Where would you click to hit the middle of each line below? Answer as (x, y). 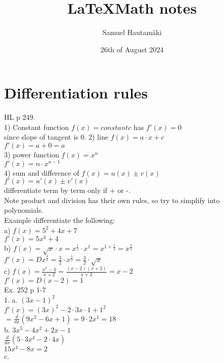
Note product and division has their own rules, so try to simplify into (112, 200)
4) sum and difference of (42, 172)
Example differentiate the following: (60, 220)
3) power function (32, 155)
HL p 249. (20, 117)
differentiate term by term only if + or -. (68, 190)
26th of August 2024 (132, 49)
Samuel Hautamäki (132, 32)
